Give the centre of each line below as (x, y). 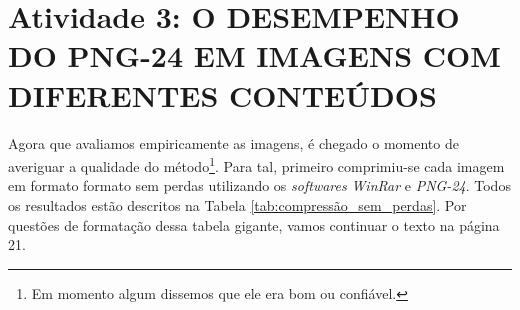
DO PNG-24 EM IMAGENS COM (254, 55)
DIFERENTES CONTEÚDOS (222, 94)
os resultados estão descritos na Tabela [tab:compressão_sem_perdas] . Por (237, 204)
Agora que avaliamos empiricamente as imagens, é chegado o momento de (233, 142)
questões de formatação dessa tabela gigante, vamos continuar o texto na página (254, 224)
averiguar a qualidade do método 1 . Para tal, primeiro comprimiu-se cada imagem (256, 164)
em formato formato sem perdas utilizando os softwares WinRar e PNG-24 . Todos (259, 185)
